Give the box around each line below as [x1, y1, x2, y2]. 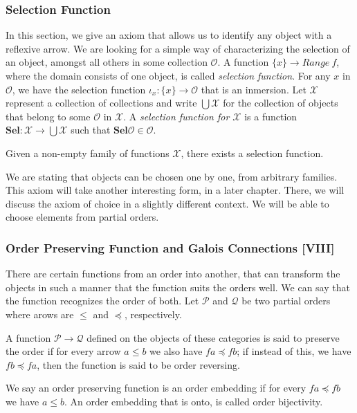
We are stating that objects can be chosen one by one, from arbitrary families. [6, 169, 338, 183]
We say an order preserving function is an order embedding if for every [6, 380, 306, 395]
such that [71, 122, 111, 137]
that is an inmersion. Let [201, 82, 306, 96]
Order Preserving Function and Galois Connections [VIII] [6, 239, 335, 256]
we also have [149, 344, 203, 358]
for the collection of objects [223, 95, 338, 110]
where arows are [6, 306, 74, 321]
